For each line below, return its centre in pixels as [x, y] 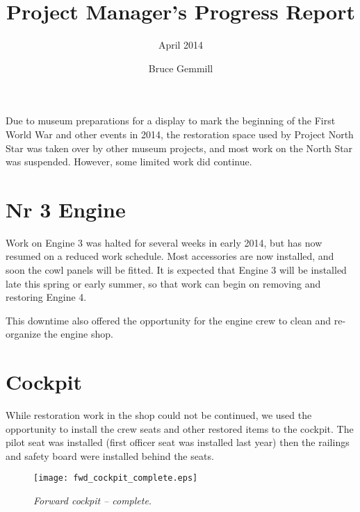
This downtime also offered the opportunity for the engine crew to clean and [169, 320]
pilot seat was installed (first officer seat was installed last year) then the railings [178, 442]
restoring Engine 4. [46, 297]
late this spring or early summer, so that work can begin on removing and [163, 283]
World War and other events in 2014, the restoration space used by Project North [180, 134]
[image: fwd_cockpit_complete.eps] [116, 478]
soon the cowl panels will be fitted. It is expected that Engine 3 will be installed [176, 270]
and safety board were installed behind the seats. [110, 455]
